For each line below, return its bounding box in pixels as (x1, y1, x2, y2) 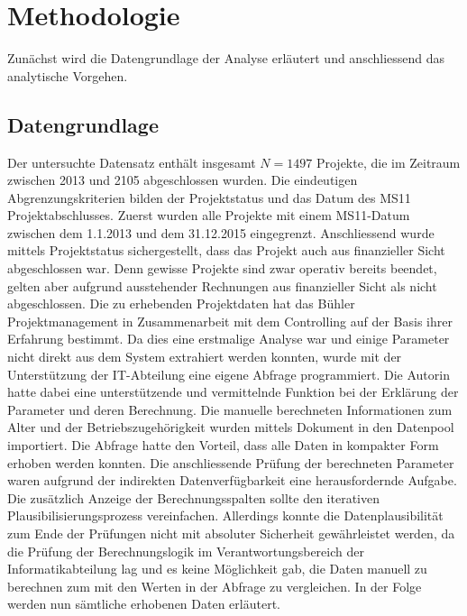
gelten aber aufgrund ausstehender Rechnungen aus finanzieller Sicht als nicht (7, 276, 437, 295)
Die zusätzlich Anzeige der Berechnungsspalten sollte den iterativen (7, 488, 380, 507)
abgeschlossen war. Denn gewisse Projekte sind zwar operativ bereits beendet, (7, 259, 437, 278)
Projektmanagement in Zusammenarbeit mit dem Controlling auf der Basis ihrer (7, 311, 453, 330)
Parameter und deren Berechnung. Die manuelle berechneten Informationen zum (7, 400, 453, 418)
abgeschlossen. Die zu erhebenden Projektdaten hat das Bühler (7, 294, 355, 313)
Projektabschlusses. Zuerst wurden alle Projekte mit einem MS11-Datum (7, 206, 410, 225)
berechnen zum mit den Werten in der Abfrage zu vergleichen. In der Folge (7, 576, 422, 595)
